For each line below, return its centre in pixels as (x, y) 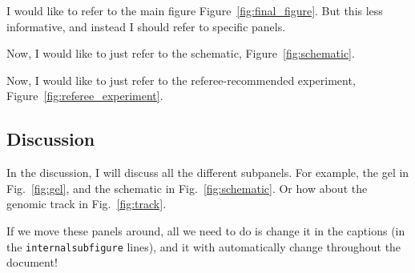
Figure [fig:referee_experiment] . (85, 96)
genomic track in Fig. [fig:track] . (87, 204)
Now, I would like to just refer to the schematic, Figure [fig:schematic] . (181, 53)
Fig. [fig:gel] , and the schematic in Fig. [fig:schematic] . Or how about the (187, 188)
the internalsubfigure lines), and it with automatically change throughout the (204, 246)
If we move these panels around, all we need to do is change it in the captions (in (206, 230)
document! (32, 262)
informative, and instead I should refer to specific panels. (146, 26)
